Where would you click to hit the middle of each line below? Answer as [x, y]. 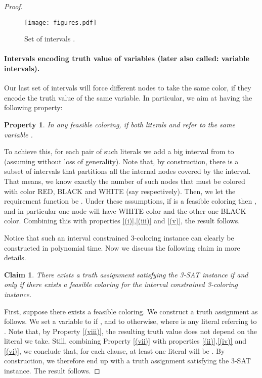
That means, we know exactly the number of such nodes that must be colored [125, 181]
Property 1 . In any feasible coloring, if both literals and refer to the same [120, 125]
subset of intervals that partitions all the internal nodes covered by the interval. [127, 171]
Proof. [13, 6]
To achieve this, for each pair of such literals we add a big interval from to [119, 151]
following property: [33, 107]
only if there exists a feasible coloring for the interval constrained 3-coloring [121, 284]
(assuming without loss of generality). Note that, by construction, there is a [121, 161]
